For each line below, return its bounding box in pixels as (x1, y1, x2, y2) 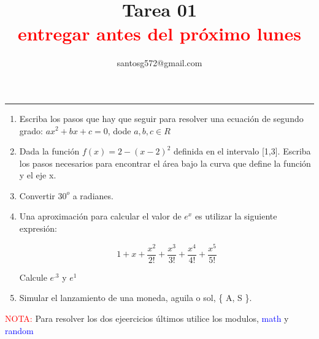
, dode (107, 124, 131, 137)
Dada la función (19, 145, 80, 158)
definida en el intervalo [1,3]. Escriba (174, 145, 311, 158)
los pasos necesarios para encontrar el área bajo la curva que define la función (19, 156, 311, 169)
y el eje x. (19, 169, 56, 181)
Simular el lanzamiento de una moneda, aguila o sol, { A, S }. (19, 291, 252, 304)
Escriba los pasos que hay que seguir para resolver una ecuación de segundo (19, 112, 304, 124)
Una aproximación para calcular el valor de (19, 210, 182, 223)
